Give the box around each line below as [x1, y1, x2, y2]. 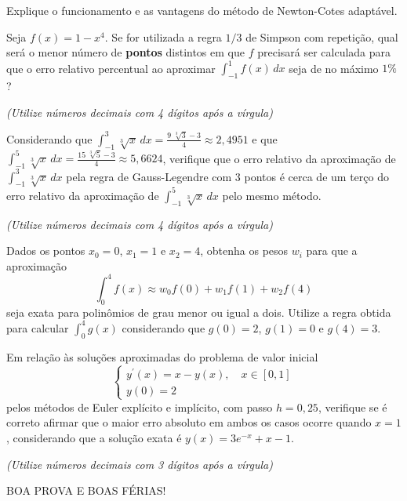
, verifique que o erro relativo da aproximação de [162, 150, 396, 166]
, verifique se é [318, 398, 387, 415]
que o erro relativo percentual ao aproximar [6, 60, 216, 76]
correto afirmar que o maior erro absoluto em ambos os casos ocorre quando [6, 414, 372, 430]
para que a [306, 242, 358, 259]
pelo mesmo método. [222, 187, 322, 203]
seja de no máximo [289, 60, 379, 76]
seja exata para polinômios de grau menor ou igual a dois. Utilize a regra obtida [6, 303, 391, 320]
